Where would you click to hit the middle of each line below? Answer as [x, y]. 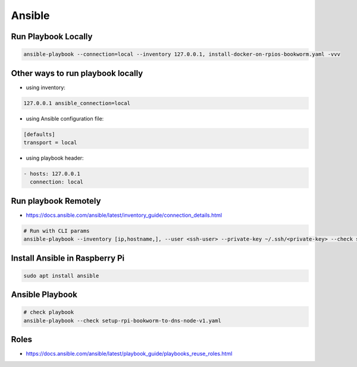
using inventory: [46, 87]
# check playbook [49, 312]
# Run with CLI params [57, 231]
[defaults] [39, 134]
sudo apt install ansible [61, 276]
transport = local [50, 143]
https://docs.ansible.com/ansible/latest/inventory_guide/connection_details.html [124, 215]
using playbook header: [55, 158]
